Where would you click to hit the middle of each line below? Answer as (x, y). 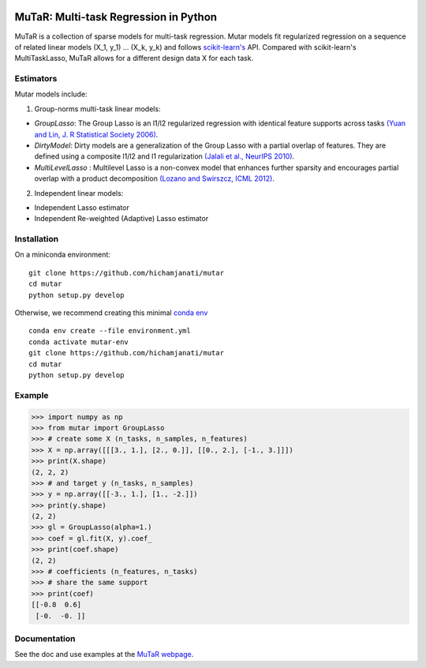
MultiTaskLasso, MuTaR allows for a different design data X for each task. (134, 58)
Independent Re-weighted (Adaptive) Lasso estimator (121, 219)
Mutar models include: (51, 94)
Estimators (36, 79)
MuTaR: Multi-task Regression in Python (116, 17)
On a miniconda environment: (62, 255)
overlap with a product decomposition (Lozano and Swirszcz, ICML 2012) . (155, 178)
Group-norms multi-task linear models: (97, 109)
